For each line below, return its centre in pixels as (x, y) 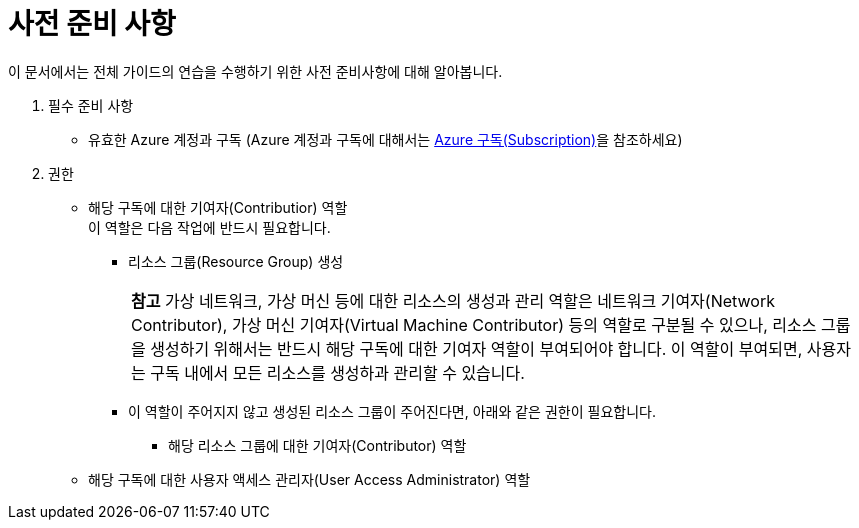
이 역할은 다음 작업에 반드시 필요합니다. (209, 227)
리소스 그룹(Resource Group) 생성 (236, 261)
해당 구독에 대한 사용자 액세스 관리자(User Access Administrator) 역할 (309, 479)
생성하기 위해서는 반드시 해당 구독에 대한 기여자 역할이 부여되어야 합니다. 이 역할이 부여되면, (476, 348)
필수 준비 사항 (91, 105)
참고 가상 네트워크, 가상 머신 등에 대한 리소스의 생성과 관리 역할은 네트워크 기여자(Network (453, 300)
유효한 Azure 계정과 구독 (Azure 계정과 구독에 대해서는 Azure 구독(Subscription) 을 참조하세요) (385, 139)
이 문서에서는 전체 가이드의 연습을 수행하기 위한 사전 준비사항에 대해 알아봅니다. (255, 71)
